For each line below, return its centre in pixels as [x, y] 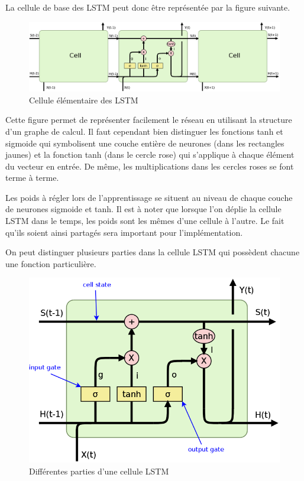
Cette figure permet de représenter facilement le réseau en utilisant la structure [149, 120]
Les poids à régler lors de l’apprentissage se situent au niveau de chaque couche [149, 197]
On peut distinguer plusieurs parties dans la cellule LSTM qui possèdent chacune [153, 252]
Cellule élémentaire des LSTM [84, 100]
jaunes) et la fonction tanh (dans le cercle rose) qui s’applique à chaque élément [150, 155]
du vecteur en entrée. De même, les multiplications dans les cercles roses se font [150, 166]
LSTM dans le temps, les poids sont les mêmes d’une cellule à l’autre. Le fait [145, 221]
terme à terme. [32, 178]
